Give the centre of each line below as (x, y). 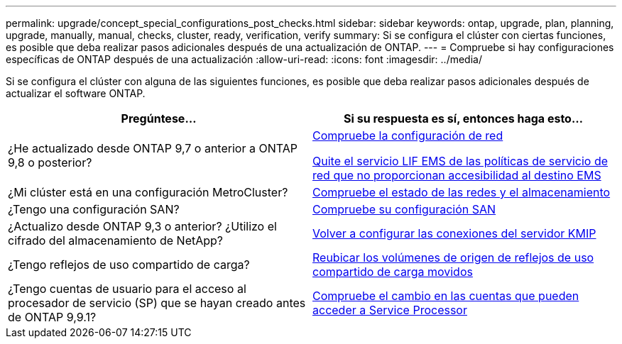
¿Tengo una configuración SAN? (94, 209)
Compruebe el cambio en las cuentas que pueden (446, 296)
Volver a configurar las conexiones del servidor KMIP (454, 233)
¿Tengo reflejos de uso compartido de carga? (129, 265)
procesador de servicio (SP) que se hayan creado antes (157, 303)
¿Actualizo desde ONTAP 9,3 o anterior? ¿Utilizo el (142, 226)
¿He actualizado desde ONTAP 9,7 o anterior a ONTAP (153, 148)
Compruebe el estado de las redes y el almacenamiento (462, 192)
